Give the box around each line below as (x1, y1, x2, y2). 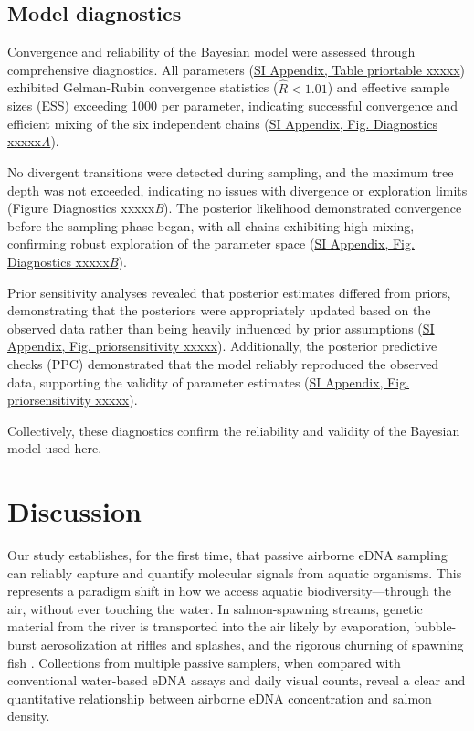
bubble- (414, 617, 457, 636)
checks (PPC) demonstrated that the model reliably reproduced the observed (7, 354, 439, 373)
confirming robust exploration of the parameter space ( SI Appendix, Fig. (7, 234, 415, 253)
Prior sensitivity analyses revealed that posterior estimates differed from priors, (7, 282, 451, 302)
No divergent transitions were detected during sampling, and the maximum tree (7, 162, 454, 181)
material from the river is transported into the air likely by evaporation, (7, 617, 410, 636)
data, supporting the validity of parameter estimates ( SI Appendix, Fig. (7, 372, 410, 391)
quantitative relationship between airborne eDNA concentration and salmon (7, 688, 432, 707)
